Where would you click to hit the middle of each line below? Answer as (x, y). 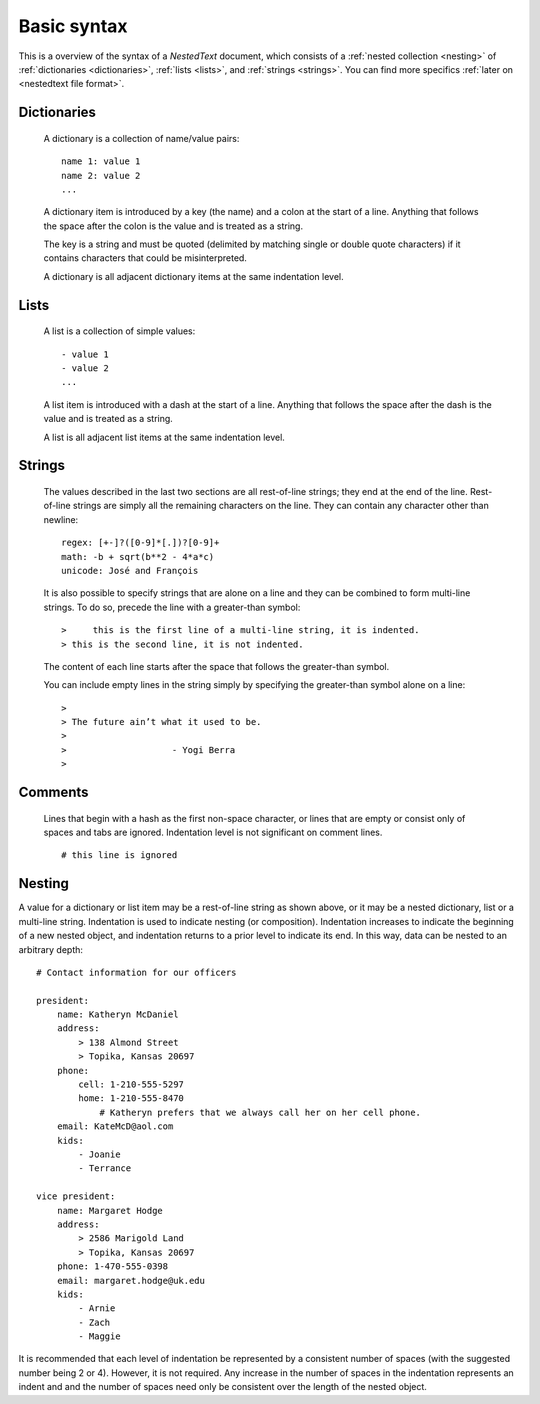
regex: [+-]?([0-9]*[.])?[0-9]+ (140, 543)
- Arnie (97, 1308)
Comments (53, 792)
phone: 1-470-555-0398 (112, 1266)
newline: (61, 519)
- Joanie (99, 1154)
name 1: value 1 (101, 161)
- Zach (94, 1322)
